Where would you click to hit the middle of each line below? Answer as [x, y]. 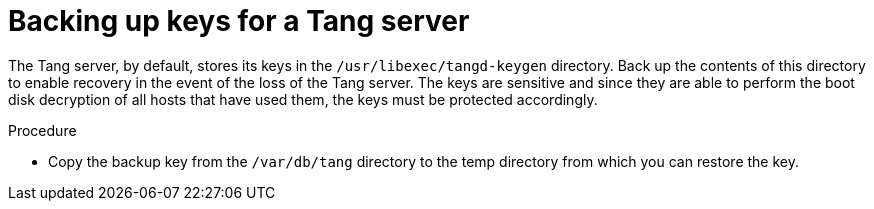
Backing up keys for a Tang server [239, 21]
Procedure [42, 130]
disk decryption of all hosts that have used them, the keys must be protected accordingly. [303, 99]
